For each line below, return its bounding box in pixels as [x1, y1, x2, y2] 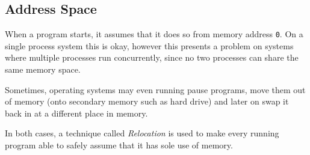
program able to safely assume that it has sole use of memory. [5, 139, 233, 151]
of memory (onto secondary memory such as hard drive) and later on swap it [5, 95, 289, 108]
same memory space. [5, 63, 81, 76]
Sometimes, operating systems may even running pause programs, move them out [5, 83, 306, 96]
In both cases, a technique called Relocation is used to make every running [5, 127, 279, 139]
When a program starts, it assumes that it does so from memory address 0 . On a [5, 28, 303, 40]
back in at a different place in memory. [5, 106, 148, 119]
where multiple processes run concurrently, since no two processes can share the [5, 51, 299, 64]
